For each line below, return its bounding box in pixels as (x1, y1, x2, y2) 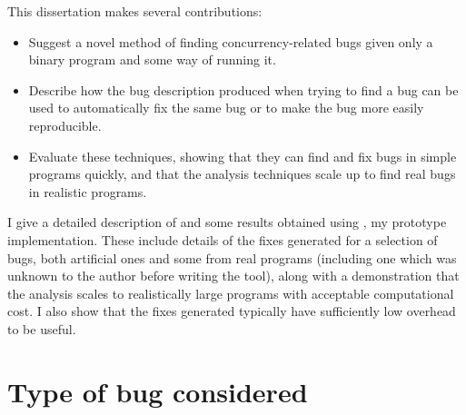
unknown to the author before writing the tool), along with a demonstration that (7, 266, 460, 285)
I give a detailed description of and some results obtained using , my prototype (7, 212, 447, 232)
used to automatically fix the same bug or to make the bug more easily (28, 98, 424, 117)
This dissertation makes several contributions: (7, 2, 263, 20)
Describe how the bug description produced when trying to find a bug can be (28, 80, 459, 99)
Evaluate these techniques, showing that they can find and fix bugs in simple (28, 146, 457, 165)
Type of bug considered (7, 372, 308, 410)
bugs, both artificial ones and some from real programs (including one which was (7, 248, 457, 267)
